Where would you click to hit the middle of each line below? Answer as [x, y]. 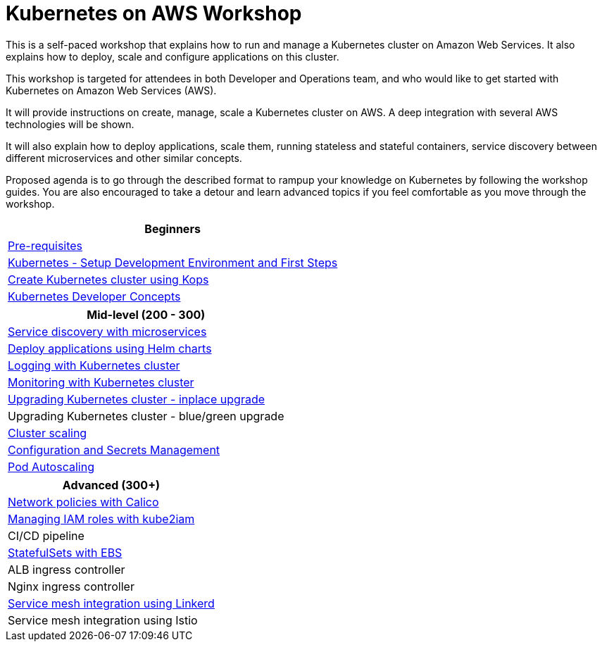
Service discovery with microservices [107, 331]
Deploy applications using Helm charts [110, 348]
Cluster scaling [48, 433]
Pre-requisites [45, 245]
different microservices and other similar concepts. [124, 158]
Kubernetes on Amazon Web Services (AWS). [111, 90]
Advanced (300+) [111, 485]
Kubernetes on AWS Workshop [154, 13]
